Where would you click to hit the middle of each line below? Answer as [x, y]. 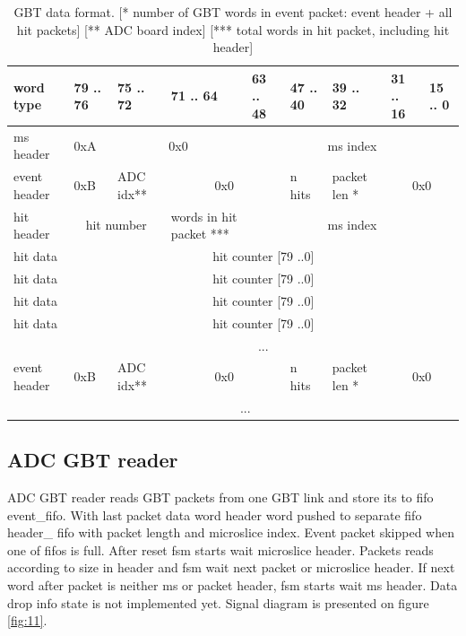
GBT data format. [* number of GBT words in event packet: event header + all [233, 12]
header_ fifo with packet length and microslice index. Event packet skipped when [231, 532]
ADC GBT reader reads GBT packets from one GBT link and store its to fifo [220, 497]
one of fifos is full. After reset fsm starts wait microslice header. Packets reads [220, 549]
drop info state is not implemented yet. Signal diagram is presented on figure [218, 602]
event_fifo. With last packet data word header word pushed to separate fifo [215, 514]
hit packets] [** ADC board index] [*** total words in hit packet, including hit [233, 29]
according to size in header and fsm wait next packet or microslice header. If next [231, 567]
